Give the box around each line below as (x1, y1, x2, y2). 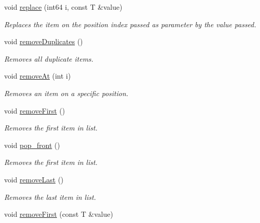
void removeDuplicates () (4, 36, 83, 47)
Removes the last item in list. (4, 191, 96, 202)
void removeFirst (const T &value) (4, 209, 113, 219)
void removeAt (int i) (4, 70, 71, 81)
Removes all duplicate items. (4, 53, 94, 64)
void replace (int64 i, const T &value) (4, 2, 123, 12)
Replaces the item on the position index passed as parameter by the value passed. (4, 18, 256, 29)
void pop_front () (4, 139, 60, 150)
